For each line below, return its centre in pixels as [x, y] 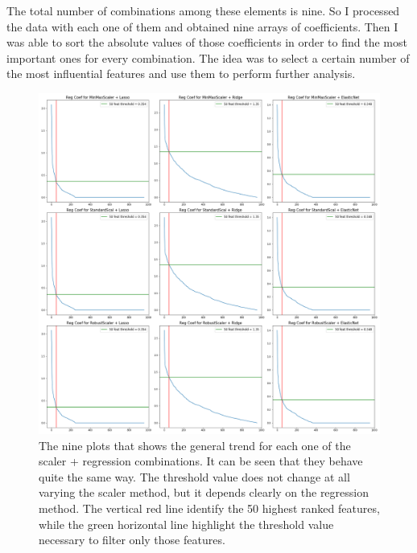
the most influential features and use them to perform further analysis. [181, 74]
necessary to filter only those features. [132, 540]
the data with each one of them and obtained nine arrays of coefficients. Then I [202, 26]
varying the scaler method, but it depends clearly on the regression [204, 492]
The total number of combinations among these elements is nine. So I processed [203, 10]
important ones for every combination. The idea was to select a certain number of [208, 57]
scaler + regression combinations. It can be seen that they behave [201, 461]
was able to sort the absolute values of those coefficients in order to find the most [207, 42]
